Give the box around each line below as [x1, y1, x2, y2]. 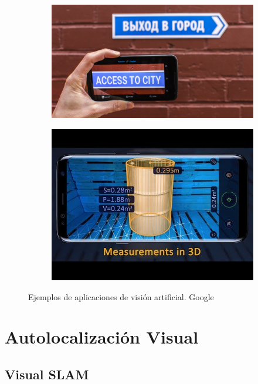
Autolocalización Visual [5, 325, 199, 349]
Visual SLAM [5, 365, 89, 383]
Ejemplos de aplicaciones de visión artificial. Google [28, 290, 214, 303]
